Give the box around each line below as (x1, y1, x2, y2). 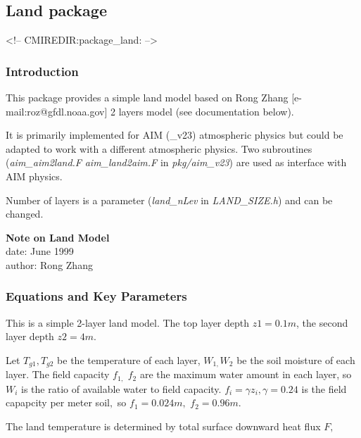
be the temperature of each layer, (57, 352, 201, 367)
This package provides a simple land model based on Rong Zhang (6, 90, 289, 105)
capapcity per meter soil (6, 395, 110, 410)
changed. (6, 206, 44, 221)
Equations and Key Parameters (6, 287, 187, 305)
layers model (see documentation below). (118, 104, 294, 118)
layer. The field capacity (6, 367, 110, 382)
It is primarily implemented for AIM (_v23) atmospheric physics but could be (6, 127, 343, 142)
